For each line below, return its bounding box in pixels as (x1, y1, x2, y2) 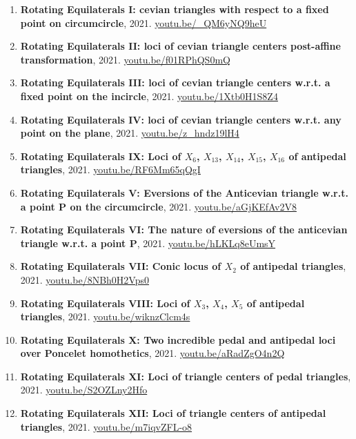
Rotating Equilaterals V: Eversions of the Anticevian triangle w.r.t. (20, 185, 348, 199)
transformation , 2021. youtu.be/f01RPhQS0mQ (20, 52, 230, 66)
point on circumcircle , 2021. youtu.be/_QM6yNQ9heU (20, 15, 267, 30)
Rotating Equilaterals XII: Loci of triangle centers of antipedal (20, 406, 326, 420)
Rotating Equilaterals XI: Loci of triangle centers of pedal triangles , (20, 369, 351, 383)
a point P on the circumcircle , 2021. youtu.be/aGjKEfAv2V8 (20, 199, 297, 213)
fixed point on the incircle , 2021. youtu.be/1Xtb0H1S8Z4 (20, 88, 278, 103)
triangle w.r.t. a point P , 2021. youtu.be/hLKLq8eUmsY (20, 235, 276, 250)
